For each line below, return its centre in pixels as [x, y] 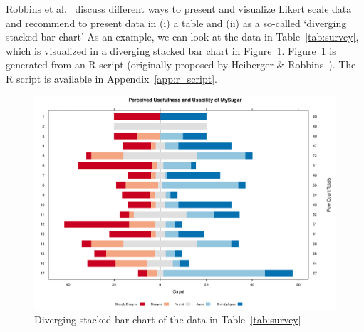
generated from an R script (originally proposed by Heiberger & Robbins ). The [181, 64]
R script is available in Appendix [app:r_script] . [111, 78]
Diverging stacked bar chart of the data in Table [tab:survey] [168, 320]
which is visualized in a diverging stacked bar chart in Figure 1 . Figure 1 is [171, 50]
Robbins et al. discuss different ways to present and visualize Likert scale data [179, 9]
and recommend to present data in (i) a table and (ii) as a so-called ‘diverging [176, 22]
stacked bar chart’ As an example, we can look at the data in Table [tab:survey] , [182, 37]
